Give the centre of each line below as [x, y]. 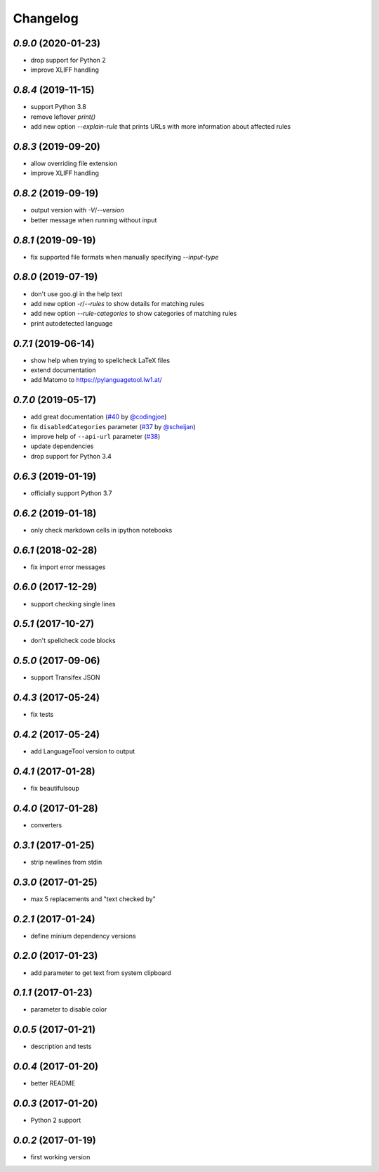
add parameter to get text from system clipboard [101, 973]
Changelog [46, 18]
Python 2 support [56, 1120]
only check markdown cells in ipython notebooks [101, 530]
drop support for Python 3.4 [71, 456]
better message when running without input [94, 220]
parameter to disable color [69, 1009]
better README [53, 1083]
